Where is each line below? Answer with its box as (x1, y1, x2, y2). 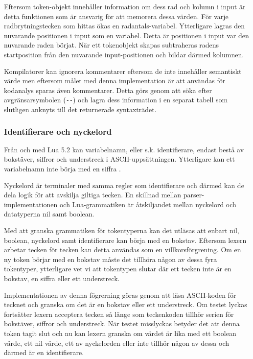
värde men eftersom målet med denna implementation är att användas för (4, 75, 226, 86)
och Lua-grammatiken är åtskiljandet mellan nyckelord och (59, 199, 236, 209)
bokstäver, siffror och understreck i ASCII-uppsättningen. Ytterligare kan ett (4, 154, 235, 164)
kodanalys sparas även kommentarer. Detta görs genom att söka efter (4, 85, 212, 95)
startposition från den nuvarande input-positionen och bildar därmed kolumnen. (4, 49, 244, 59)
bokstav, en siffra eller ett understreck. (4, 273, 120, 283)
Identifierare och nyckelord (4, 125, 112, 137)
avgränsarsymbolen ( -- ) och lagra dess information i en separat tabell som (4, 95, 228, 105)
